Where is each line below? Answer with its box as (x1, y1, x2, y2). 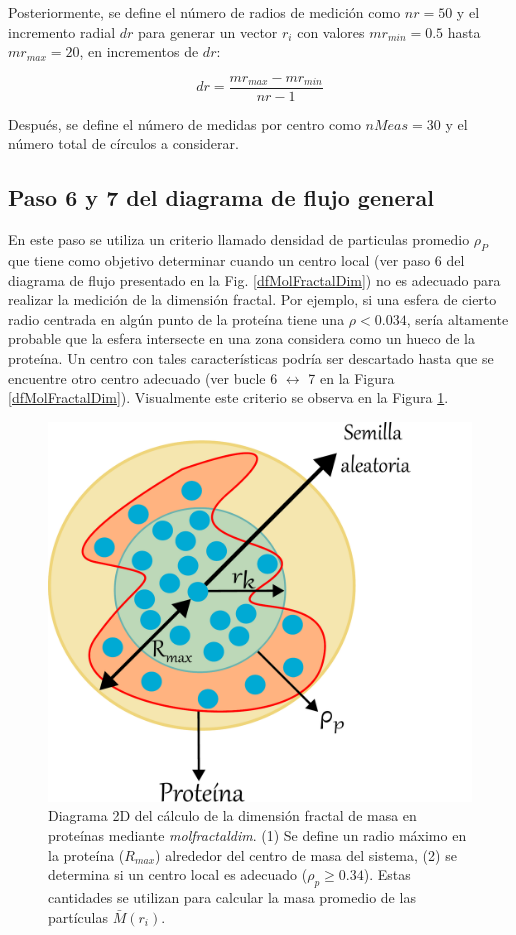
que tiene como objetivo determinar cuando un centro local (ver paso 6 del (8, 250, 465, 271)
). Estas (363, 864, 411, 885)
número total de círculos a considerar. (8, 133, 239, 154)
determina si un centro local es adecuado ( (48, 864, 308, 885)
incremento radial (8, 21, 116, 42)
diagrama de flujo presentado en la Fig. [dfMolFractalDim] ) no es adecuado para (8, 269, 501, 290)
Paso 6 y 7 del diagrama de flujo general (8, 182, 434, 213)
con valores (297, 21, 365, 42)
